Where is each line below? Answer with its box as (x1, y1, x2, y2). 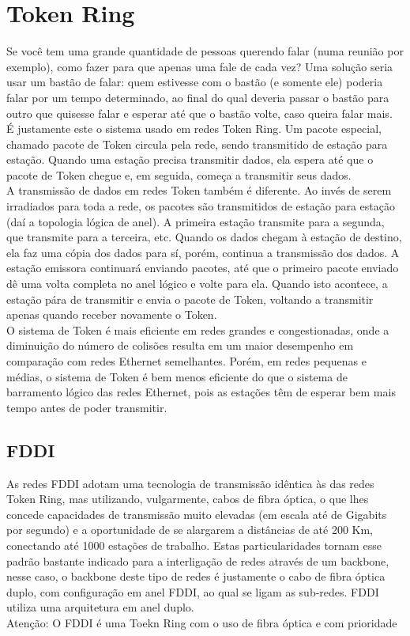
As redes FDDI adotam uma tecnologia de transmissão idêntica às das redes (6, 475, 374, 491)
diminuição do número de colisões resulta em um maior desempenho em (6, 337, 354, 354)
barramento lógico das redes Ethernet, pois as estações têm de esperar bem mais (6, 384, 396, 400)
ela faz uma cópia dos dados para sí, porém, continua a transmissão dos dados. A (6, 244, 400, 260)
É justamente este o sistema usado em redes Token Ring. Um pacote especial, (6, 120, 382, 137)
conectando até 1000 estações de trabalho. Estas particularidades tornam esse (6, 536, 382, 553)
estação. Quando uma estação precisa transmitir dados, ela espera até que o (6, 151, 374, 168)
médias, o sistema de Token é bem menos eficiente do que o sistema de (6, 368, 348, 384)
